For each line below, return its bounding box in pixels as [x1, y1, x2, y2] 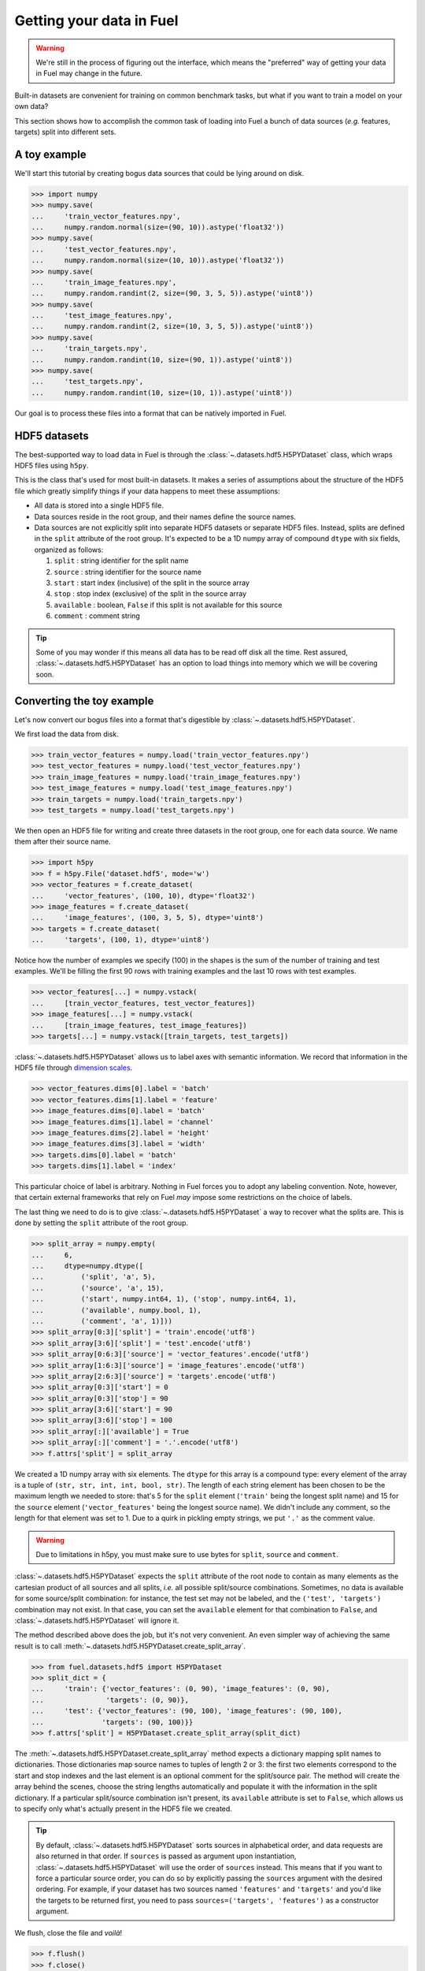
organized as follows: [34, 545, 104, 554]
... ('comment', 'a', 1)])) [31, 1317, 173, 1325]
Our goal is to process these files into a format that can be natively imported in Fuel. [14, 408, 287, 418]
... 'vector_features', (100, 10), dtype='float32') [31, 891, 256, 900]
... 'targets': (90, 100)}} [31, 1717, 194, 1727]
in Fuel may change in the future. [35, 69, 143, 78]
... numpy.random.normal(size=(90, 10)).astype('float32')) [31, 222, 285, 232]
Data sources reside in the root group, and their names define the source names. [34, 512, 297, 521]
